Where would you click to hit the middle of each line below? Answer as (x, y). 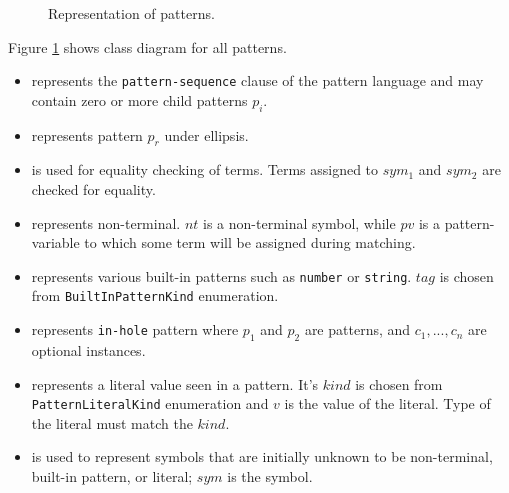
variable (55, 242)
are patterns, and (357, 329)
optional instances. (88, 349)
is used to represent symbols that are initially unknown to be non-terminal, (262, 456)
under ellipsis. (206, 134)
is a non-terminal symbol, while (299, 222)
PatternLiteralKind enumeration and (150, 403)
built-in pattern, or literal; (112, 475)
